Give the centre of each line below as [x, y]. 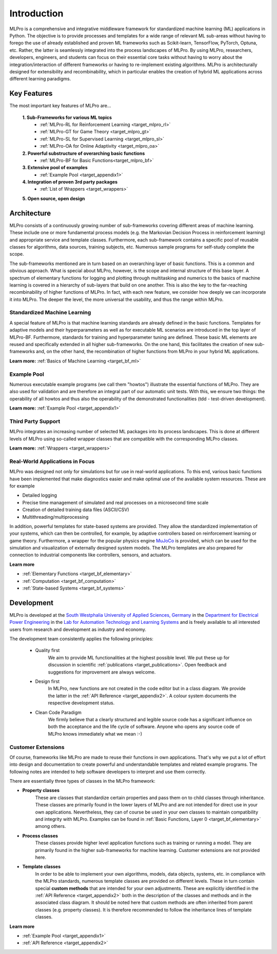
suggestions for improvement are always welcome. [102, 672]
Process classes [40, 836]
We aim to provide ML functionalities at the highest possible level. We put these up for [139, 657]
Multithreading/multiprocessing [55, 517]
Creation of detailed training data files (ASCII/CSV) [76, 510]
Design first [47, 681]
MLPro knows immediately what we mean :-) [95, 734]
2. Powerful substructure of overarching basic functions [84, 153]
